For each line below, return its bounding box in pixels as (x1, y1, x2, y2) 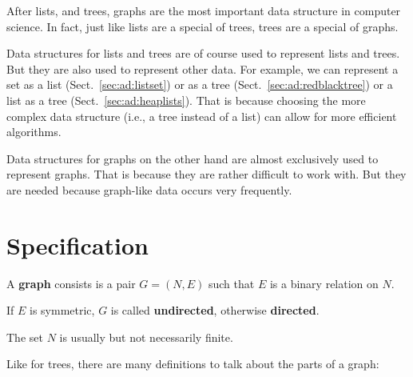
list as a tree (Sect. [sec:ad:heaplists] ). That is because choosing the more (6, 91, 366, 108)
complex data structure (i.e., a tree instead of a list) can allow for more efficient (6, 107, 397, 124)
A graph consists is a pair (6, 275, 136, 291)
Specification (6, 228, 149, 261)
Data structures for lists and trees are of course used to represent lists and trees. (6, 45, 400, 62)
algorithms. (6, 123, 62, 140)
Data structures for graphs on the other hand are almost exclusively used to (6, 150, 379, 166)
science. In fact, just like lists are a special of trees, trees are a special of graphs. (6, 18, 399, 34)
